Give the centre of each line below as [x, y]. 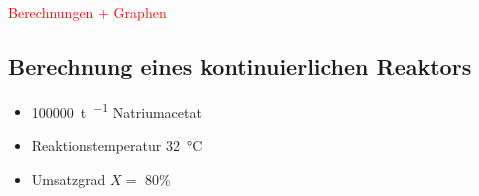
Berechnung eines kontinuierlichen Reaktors [240, 65]
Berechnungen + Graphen [87, 12]
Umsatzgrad [68, 178]
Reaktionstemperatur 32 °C [117, 145]
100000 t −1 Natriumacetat [116, 110]
